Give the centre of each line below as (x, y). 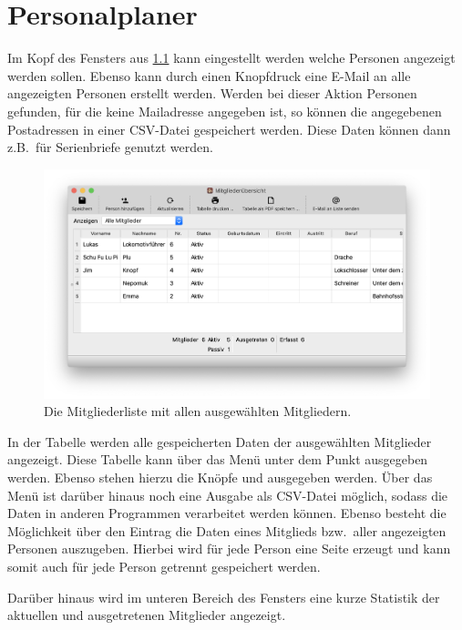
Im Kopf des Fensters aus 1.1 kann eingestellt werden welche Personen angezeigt (231, 58)
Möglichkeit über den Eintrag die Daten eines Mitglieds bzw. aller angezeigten (227, 530)
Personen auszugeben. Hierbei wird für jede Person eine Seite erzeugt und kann (229, 549)
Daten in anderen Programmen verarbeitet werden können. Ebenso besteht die (227, 513)
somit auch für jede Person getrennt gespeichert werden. (164, 567)
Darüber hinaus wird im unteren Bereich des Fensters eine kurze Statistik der (224, 597)
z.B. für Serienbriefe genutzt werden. (110, 147)
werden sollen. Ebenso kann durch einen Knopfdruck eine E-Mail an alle (209, 75)
